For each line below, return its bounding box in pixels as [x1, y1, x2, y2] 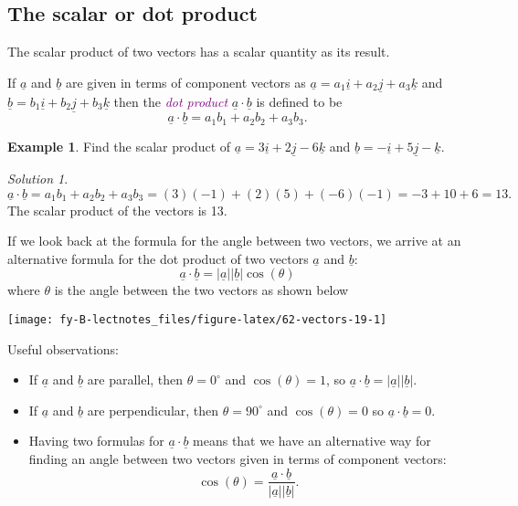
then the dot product [113, 92, 228, 111]
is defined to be [256, 92, 343, 111]
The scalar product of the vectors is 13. [7, 200, 227, 219]
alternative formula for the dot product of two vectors [7, 248, 309, 268]
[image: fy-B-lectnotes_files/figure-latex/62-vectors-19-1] [7, 312, 387, 326]
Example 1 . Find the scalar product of [7, 136, 231, 155]
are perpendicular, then [87, 400, 219, 419]
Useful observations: [7, 339, 119, 358]
